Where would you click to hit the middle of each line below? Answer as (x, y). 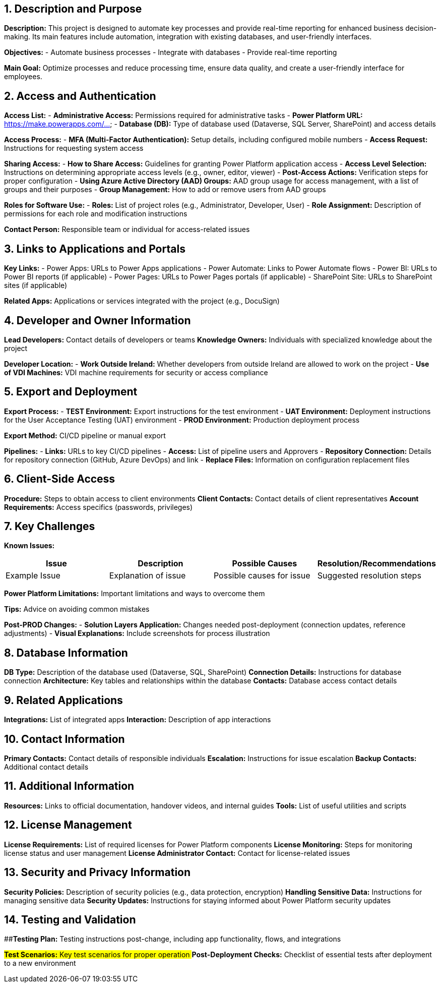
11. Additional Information (69, 786)
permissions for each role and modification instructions (96, 214)
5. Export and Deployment (71, 392)
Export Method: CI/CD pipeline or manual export (85, 435)
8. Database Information (66, 653)
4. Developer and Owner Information (98, 320)
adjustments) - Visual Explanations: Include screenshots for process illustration (137, 633)
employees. (23, 77)
